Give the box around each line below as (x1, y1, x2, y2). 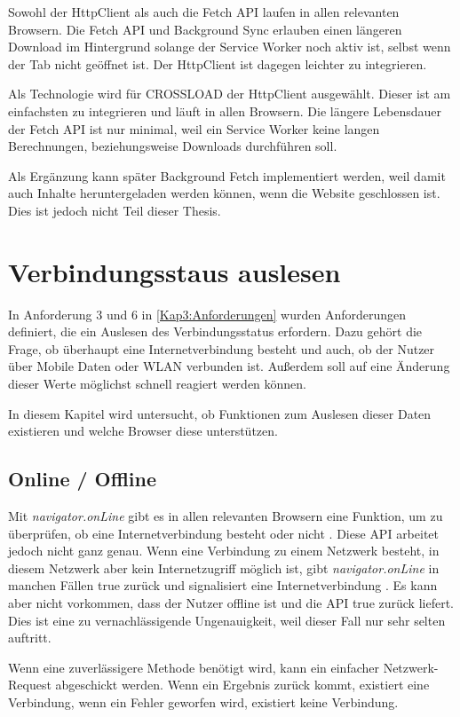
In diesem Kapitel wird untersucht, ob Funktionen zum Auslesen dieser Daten (8, 404, 432, 422)
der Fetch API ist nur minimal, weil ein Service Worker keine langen (8, 119, 380, 138)
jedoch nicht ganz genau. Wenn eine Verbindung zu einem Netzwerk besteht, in (8, 541, 440, 560)
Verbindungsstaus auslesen (8, 253, 341, 289)
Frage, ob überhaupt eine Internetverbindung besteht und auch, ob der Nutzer (8, 339, 435, 358)
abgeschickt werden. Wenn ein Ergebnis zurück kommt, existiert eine (55, 675, 430, 694)
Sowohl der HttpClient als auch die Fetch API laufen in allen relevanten (8, 3, 400, 20)
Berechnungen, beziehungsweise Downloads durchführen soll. (8, 137, 337, 155)
